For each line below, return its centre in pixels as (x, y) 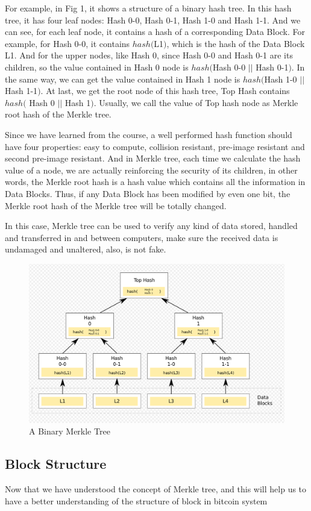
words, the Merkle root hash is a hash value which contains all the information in (155, 182)
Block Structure (56, 464)
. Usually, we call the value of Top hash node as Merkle (196, 102)
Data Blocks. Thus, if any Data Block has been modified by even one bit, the (148, 193)
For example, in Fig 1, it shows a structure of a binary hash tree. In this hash (148, 8)
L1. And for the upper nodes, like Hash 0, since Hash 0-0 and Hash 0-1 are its (149, 55)
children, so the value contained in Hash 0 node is (97, 67)
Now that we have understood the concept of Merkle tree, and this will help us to (156, 489)
